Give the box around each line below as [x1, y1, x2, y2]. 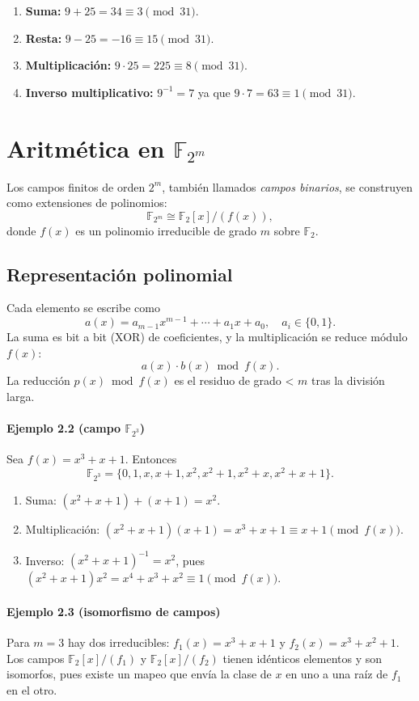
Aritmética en [6, 131, 165, 164]
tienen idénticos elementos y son [222, 649, 383, 666]
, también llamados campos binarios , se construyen [162, 178, 413, 195]
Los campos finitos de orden [6, 178, 146, 195]
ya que [197, 83, 231, 100]
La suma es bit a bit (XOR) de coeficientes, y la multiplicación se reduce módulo [6, 328, 408, 345]
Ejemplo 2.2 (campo [6, 420, 121, 437]
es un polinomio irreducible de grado [75, 222, 257, 239]
